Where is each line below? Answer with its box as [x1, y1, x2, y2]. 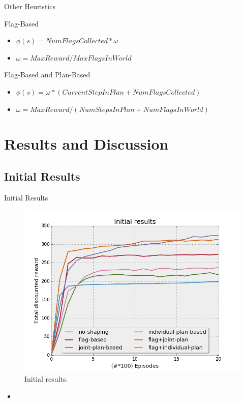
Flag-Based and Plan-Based [4, 69, 90, 80]
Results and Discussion [4, 133, 169, 154]
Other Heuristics [4, 1, 55, 11]
